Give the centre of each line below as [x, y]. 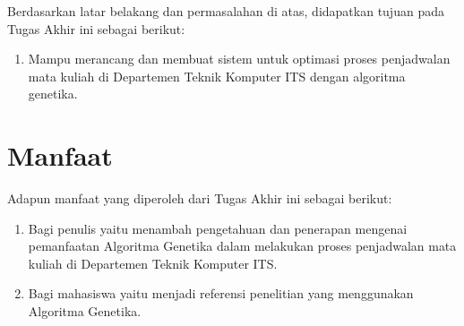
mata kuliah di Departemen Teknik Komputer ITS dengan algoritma [217, 76]
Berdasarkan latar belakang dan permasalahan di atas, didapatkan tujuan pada [226, 11]
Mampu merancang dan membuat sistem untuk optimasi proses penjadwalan [239, 59]
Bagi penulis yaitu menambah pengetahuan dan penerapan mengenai [218, 228]
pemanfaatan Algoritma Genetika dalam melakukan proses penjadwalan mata [242, 246]
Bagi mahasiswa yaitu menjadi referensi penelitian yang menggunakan [221, 293]
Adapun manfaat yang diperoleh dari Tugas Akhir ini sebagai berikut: [200, 198]
